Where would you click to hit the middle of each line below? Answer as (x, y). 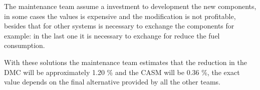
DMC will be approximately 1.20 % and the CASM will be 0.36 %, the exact (122, 72)
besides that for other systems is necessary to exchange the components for (119, 26)
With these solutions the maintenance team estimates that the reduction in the (125, 62)
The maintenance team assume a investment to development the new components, (130, 6)
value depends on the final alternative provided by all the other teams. (112, 82)
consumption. (25, 45)
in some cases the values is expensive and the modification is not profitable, (120, 16)
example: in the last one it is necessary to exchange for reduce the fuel (112, 35)
